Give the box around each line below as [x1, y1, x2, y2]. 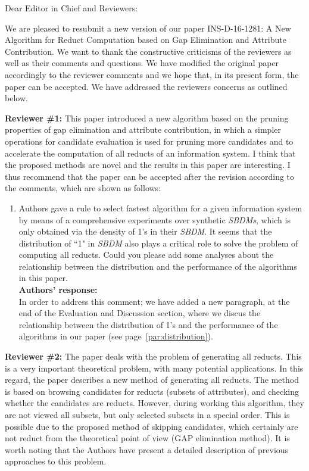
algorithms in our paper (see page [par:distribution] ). [18, 330, 213, 342]
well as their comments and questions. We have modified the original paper [5, 57, 279, 69]
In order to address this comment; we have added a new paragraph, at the [18, 295, 290, 307]
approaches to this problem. [5, 455, 107, 467]
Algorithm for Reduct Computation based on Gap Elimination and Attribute [5, 33, 286, 46]
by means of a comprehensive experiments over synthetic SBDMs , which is [18, 213, 291, 226]
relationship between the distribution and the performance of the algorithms [18, 260, 297, 272]
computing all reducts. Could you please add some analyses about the [18, 248, 274, 261]
